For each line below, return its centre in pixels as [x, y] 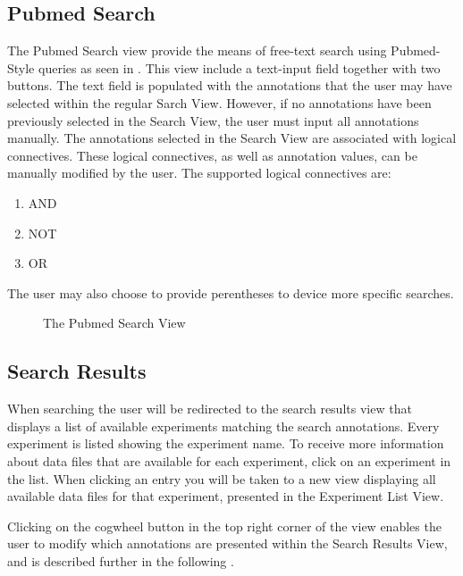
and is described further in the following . [121, 560]
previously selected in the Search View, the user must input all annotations [213, 120]
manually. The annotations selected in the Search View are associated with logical [232, 138]
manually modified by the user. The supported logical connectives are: [199, 173]
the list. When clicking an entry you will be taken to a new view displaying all [222, 478]
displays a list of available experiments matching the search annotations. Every [223, 426]
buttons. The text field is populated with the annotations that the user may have [230, 85]
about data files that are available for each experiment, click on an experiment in [229, 460]
